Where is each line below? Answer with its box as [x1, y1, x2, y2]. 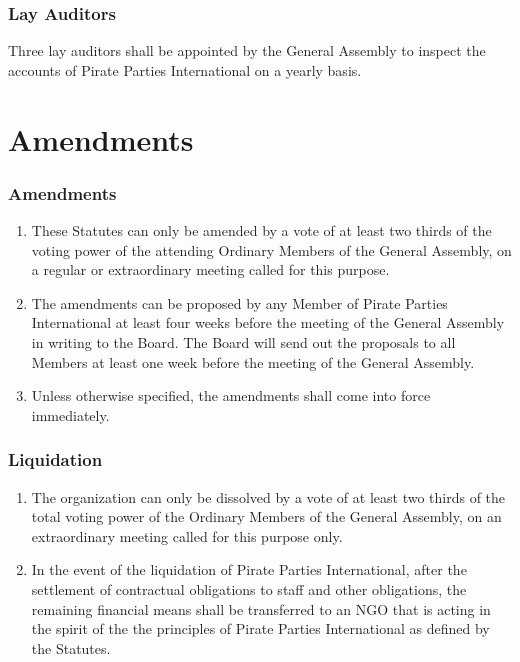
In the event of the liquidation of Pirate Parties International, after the [31, 559, 467, 580]
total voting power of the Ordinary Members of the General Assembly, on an [31, 506, 502, 527]
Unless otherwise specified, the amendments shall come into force [31, 385, 431, 406]
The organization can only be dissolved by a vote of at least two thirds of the [31, 486, 506, 507]
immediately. [31, 404, 110, 425]
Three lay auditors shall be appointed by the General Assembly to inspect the [8, 40, 486, 61]
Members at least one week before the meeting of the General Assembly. [31, 351, 475, 372]
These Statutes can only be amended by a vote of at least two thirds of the [31, 220, 492, 240]
